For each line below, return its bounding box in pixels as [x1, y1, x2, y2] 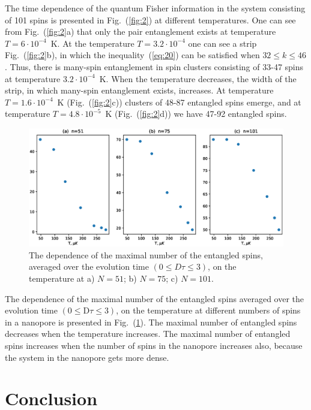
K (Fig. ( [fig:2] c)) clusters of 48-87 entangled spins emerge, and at [57, 95, 301, 108]
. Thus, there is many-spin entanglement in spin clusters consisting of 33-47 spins [5, 60, 304, 73]
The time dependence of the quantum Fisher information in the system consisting [5, 2, 306, 14]
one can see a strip [188, 37, 257, 49]
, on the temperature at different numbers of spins [116, 304, 301, 316]
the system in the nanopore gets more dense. [5, 351, 169, 363]
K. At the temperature [50, 37, 134, 49]
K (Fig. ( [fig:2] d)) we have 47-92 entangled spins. [105, 107, 287, 120]
